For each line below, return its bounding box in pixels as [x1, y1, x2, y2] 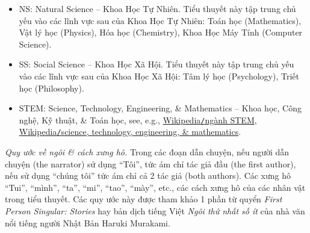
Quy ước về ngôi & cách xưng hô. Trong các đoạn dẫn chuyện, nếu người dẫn [5, 146, 290, 158]
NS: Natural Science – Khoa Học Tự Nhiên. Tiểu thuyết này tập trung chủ [19, 2, 296, 14]
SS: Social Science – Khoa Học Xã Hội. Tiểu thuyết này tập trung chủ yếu [19, 58, 294, 70]
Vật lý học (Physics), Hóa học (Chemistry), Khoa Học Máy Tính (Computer [19, 26, 303, 39]
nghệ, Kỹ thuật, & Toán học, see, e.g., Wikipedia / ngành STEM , [19, 113, 257, 126]
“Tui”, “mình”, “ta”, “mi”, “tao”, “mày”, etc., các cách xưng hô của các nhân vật [5, 181, 306, 193]
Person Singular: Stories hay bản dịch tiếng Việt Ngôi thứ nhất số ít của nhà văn [5, 205, 305, 217]
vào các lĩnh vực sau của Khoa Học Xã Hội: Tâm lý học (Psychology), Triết [19, 69, 299, 82]
